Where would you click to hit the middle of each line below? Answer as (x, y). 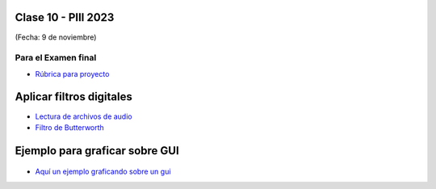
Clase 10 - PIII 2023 (65, 17)
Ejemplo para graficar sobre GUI (97, 151)
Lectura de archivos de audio (84, 116)
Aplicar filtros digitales (73, 97)
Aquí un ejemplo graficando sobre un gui (103, 172)
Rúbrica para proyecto (72, 73)
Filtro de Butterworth (69, 127)
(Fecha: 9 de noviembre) (56, 37)
